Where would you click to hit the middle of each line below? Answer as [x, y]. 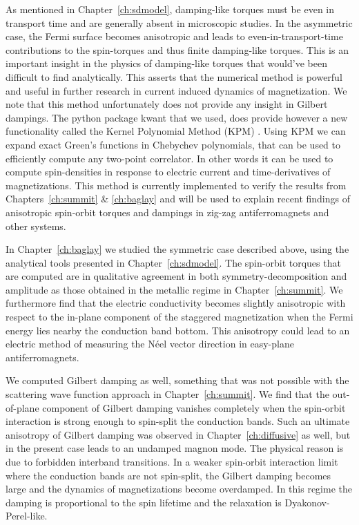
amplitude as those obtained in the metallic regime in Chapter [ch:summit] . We [174, 289]
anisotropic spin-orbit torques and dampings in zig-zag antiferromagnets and [167, 212]
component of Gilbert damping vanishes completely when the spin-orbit [194, 407]
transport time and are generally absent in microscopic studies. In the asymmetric [179, 22]
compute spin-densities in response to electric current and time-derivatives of [168, 172]
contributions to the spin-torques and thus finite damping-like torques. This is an [177, 49]
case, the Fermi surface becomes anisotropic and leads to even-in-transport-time [174, 36]
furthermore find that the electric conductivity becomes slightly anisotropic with [176, 303]
